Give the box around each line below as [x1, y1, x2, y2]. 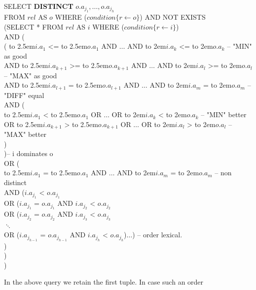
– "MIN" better [201, 109, 247, 120]
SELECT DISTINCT [4, 1, 73, 11]
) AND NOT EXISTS [140, 12, 206, 22]
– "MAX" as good [4, 70, 57, 80]
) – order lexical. [132, 229, 183, 240]
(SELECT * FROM [4, 22, 64, 32]
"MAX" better [4, 129, 46, 139]
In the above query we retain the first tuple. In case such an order [4, 276, 204, 287]
